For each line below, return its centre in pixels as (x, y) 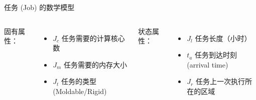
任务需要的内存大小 (96, 64)
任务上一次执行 (220, 81)
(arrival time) (208, 64)
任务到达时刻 (216, 55)
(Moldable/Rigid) (80, 91)
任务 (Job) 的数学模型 (39, 7)
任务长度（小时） (223, 38)
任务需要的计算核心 (93, 38)
